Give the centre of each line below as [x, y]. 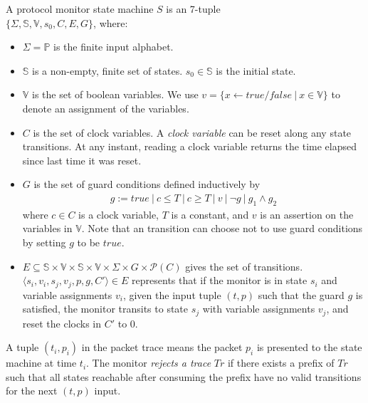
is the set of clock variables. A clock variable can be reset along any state [192, 132]
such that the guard [301, 294]
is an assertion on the [307, 214]
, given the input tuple [172, 294]
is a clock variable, [119, 214]
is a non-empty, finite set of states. [107, 70]
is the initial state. [256, 70]
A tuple [22, 347]
